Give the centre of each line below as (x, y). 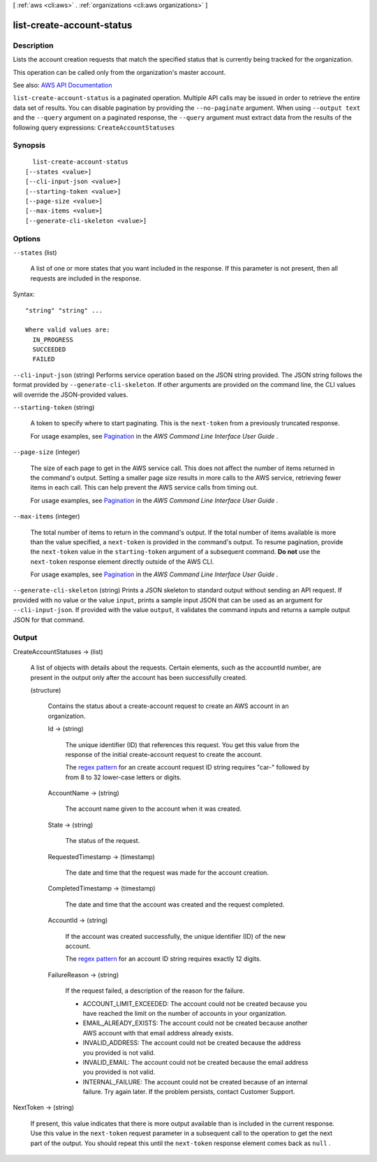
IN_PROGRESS (53, 340)
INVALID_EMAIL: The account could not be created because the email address (195, 1062)
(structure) (46, 690)
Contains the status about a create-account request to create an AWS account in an (168, 706)
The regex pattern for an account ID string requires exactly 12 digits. (163, 959)
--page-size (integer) (46, 452)
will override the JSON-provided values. (71, 395)
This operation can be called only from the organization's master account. (119, 72)
